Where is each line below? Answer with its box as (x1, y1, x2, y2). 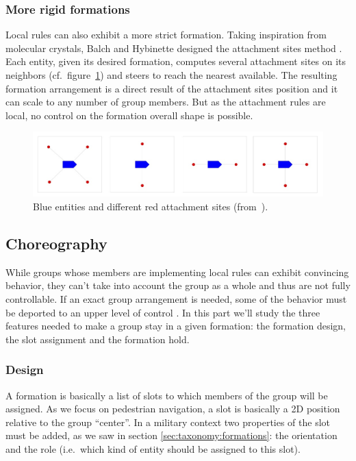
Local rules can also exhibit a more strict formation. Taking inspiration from (5, 27, 327, 42)
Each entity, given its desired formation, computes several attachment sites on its (5, 54, 346, 68)
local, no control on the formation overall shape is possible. (5, 108, 253, 122)
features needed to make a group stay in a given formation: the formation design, (5, 319, 346, 333)
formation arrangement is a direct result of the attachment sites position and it (5, 81, 338, 95)
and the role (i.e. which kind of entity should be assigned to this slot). (5, 441, 301, 456)
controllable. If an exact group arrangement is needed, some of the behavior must (5, 292, 347, 306)
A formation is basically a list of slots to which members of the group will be (5, 388, 328, 402)
